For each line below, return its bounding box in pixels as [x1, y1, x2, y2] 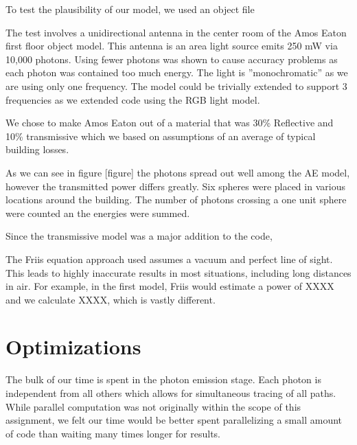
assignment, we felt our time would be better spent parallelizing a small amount [5, 413, 343, 427]
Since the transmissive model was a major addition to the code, [5, 229, 273, 243]
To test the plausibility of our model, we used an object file [5, 2, 255, 16]
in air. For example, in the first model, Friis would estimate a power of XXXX [5, 279, 334, 293]
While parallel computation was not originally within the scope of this [5, 399, 301, 413]
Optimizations [5, 332, 141, 361]
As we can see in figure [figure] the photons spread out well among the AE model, [5, 165, 350, 179]
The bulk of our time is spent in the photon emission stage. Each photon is [5, 372, 321, 387]
